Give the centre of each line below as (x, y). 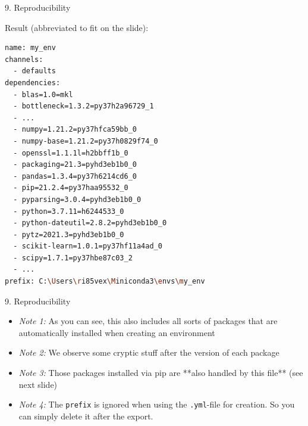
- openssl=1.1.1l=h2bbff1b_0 (71, 153)
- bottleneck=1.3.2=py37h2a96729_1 (84, 106)
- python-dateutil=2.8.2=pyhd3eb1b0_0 (90, 223)
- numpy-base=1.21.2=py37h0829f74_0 (86, 141)
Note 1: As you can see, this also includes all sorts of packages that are (148, 321)
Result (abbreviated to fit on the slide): (77, 27)
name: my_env (30, 48)
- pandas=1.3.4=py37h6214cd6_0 (75, 176)
